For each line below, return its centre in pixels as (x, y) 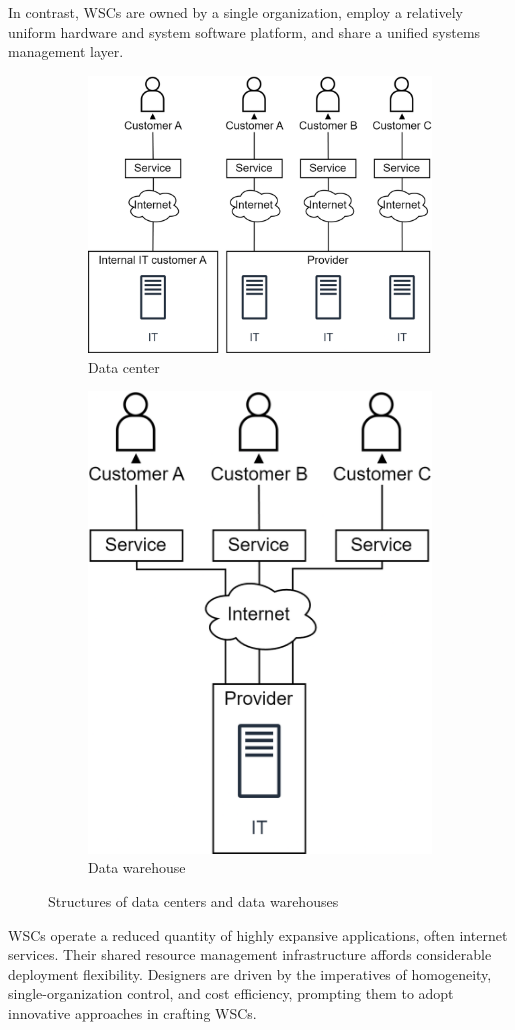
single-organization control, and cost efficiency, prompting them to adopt (231, 993)
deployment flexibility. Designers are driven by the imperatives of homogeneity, (250, 973)
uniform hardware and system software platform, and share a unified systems (244, 31)
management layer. (66, 51)
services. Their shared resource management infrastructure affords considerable (250, 954)
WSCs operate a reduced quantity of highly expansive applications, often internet (258, 934)
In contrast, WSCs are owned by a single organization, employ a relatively (235, 12)
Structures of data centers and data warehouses (193, 900)
